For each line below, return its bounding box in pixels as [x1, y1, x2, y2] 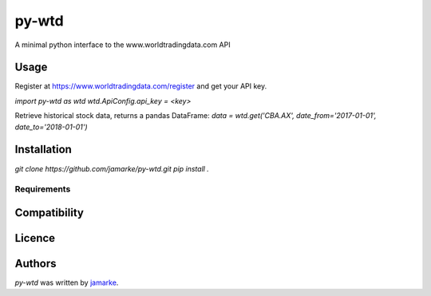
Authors [14, 256, 57, 270]
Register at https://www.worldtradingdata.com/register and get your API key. [14, 81, 267, 91]
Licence [14, 231, 56, 245]
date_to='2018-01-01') [14, 122, 88, 132]
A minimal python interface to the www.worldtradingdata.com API [14, 40, 231, 49]
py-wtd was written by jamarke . [14, 278, 119, 287]
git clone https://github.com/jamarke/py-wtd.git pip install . [14, 164, 209, 173]
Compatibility [14, 206, 84, 219]
